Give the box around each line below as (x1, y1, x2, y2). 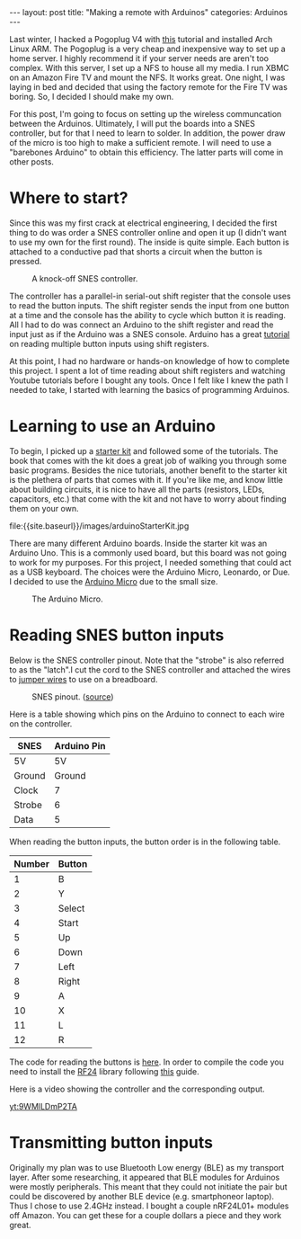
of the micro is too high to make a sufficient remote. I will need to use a (9, 138, 272, 147)
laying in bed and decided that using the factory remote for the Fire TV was (9, 82, 288, 92)
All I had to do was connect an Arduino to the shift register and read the (9, 319, 274, 330)
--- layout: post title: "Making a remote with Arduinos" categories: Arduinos (9, 7, 288, 17)
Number (13, 857, 49, 869)
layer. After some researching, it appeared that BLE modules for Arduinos (9, 1172, 280, 1182)
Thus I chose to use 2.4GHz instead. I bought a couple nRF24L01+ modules (9, 1200, 289, 1211)
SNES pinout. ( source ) (31, 691, 114, 702)
